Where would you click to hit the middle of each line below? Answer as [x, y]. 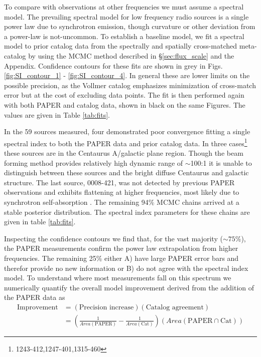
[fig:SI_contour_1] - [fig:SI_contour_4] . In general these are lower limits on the [127, 75]
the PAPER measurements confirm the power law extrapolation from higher [121, 248]
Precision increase [106, 307]
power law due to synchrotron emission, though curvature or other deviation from [130, 26]
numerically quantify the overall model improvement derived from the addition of [129, 287]
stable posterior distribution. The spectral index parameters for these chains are [127, 212]
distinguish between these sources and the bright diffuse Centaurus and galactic [126, 172]
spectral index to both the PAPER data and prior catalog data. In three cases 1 [126, 142]
